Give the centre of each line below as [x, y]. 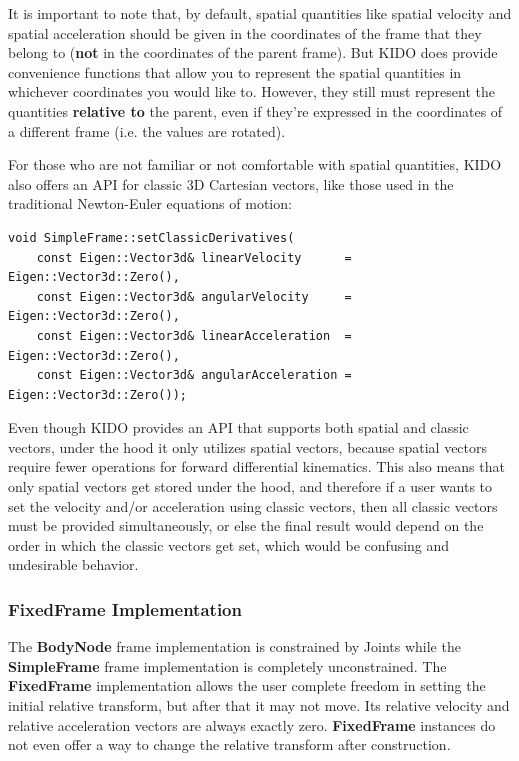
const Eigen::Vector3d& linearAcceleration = [194, 335]
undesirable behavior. [73, 564]
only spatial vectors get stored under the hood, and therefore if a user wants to [250, 486]
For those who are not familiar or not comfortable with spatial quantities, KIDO [255, 164]
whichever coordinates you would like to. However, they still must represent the [251, 91]
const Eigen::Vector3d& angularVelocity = [194, 296]
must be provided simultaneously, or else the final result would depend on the [246, 525]
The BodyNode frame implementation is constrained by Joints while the [234, 646]
